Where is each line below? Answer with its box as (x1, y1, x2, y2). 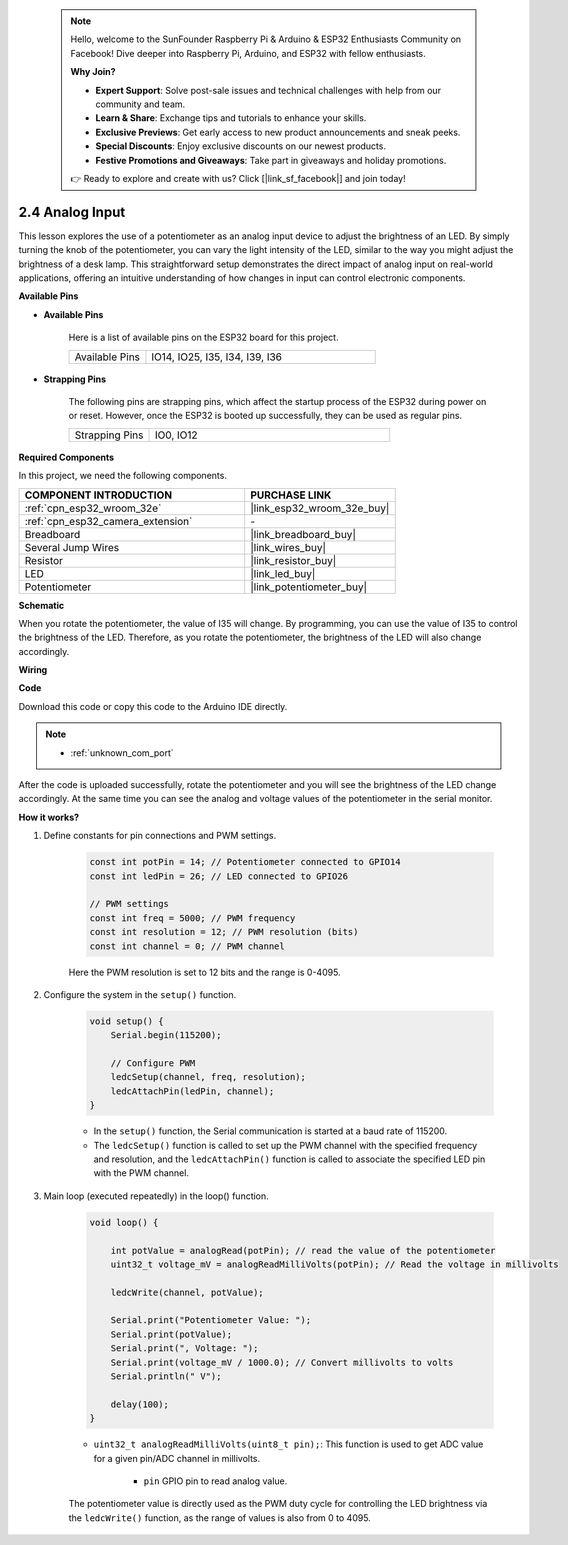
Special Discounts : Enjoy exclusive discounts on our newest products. (95, 140, 387, 152)
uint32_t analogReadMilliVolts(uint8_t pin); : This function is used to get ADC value (93, 1438, 484, 1450)
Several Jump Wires (24, 540, 120, 554)
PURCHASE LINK (250, 488, 332, 502)
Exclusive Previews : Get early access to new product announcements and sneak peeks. (95, 126, 461, 138)
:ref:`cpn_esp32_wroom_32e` (24, 501, 162, 515)
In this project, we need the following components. (18, 470, 227, 482)
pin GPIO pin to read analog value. (143, 1475, 288, 1487)
